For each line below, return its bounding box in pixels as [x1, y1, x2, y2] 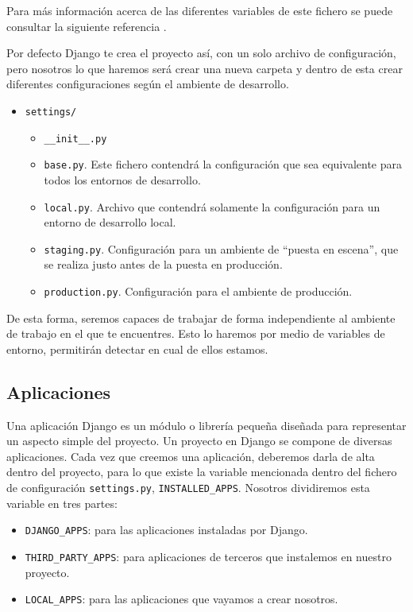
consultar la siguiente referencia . [6, 17, 167, 34]
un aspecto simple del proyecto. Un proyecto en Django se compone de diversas [6, 432, 392, 449]
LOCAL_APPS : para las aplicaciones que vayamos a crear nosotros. [25, 591, 338, 607]
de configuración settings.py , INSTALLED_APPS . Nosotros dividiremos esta [6, 479, 370, 496]
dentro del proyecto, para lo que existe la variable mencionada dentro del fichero [6, 463, 397, 480]
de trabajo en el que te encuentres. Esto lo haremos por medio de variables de [6, 325, 385, 342]
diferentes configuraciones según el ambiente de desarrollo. [6, 76, 289, 92]
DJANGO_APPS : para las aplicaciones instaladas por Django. [25, 521, 308, 538]
